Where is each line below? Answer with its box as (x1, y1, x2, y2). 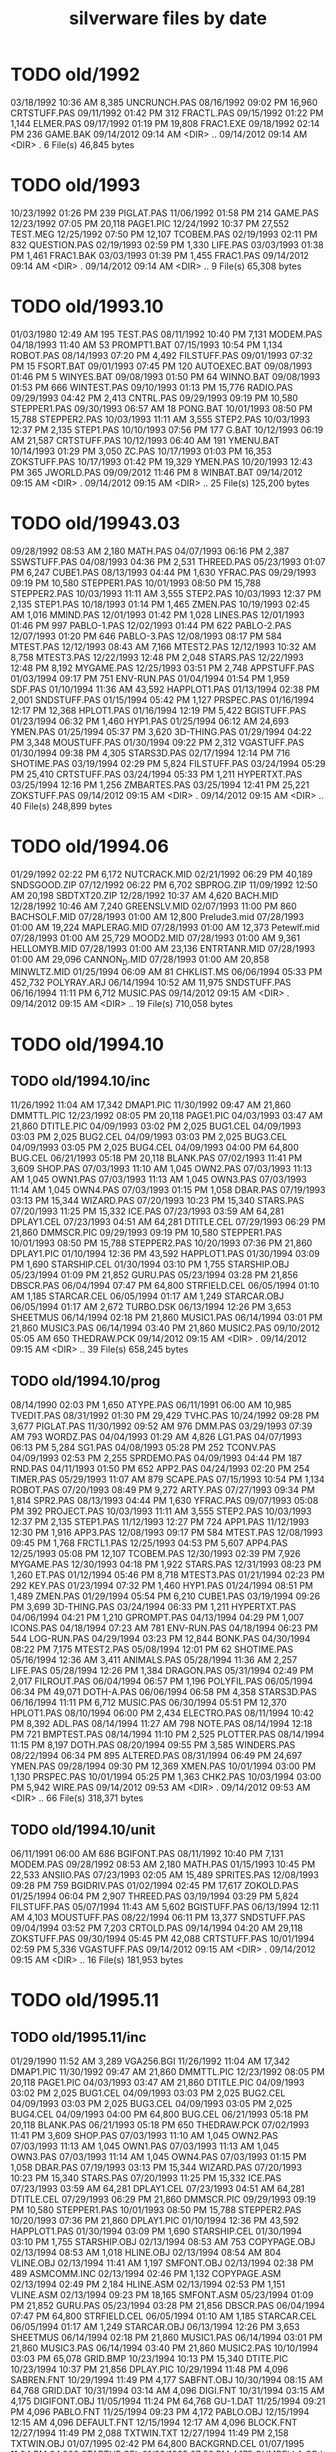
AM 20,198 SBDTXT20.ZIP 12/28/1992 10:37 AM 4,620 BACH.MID (10, 889, 279, 901)
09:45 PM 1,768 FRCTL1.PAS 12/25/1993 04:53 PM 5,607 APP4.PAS (10, 1537, 288, 1549)
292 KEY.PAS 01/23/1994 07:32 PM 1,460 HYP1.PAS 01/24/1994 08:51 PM (10, 1580, 313, 1592)
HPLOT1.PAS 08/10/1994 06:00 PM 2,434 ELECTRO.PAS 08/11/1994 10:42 (10, 1707, 315, 1719)
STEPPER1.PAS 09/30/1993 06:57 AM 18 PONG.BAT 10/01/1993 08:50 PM (10, 402, 313, 414)
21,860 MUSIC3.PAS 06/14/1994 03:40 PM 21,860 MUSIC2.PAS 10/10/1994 (10, 2342, 319, 2354)
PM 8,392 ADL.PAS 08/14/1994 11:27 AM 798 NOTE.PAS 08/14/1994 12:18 (10, 1718, 313, 1730)
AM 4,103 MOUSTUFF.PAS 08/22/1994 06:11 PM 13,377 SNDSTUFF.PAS (10, 1912, 306, 1924)
